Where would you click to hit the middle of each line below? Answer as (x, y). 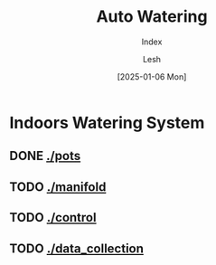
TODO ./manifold (58, 187)
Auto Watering (152, 17)
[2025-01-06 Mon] (152, 76)
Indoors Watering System (107, 123)
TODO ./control (53, 218)
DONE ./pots (45, 156)
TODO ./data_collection (77, 248)
